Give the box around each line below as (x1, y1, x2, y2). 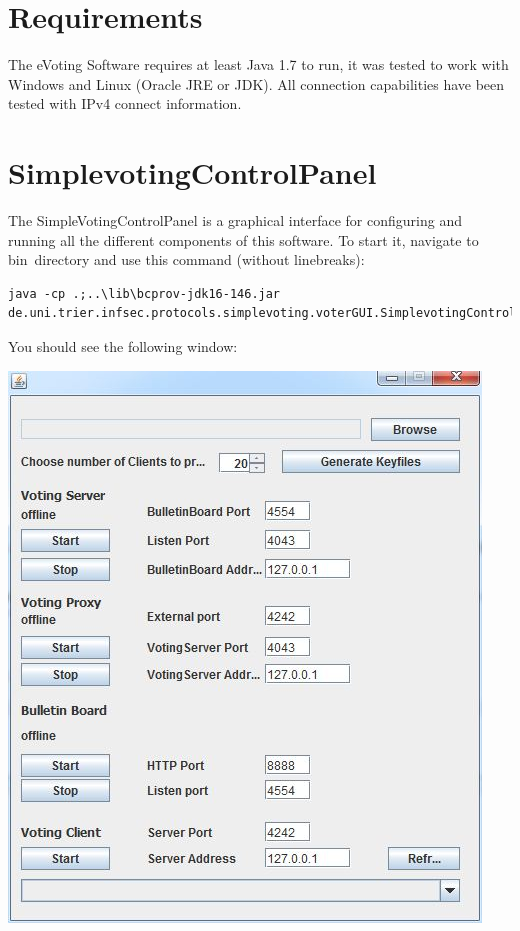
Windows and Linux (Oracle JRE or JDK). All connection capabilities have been (8, 73, 505, 94)
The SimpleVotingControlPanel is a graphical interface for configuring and (8, 210, 462, 231)
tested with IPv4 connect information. (8, 93, 242, 114)
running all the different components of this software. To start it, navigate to (8, 229, 479, 250)
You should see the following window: (8, 336, 238, 356)
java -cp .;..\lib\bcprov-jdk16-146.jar (8, 286, 281, 301)
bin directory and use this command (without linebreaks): (8, 249, 365, 270)
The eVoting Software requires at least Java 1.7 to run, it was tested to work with (8, 54, 509, 75)
